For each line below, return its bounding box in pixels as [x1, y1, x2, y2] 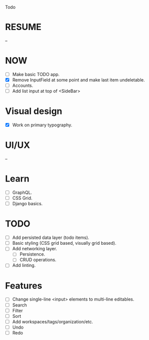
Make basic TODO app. [12, 71, 60, 77]
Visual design [5, 106, 63, 117]
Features [5, 280, 42, 291]
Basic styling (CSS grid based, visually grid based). [12, 240, 117, 246]
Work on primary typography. [12, 122, 73, 128]
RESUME [5, 22, 42, 33]
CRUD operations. [19, 257, 57, 263]
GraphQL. [12, 189, 32, 195]
